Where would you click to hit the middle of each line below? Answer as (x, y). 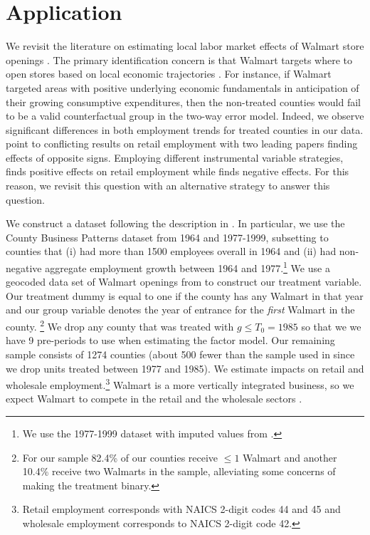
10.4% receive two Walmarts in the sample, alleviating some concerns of (179, 471)
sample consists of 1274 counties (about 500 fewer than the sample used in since (180, 354)
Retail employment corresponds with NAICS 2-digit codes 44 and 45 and (181, 509)
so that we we (331, 326)
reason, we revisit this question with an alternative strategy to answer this (168, 186)
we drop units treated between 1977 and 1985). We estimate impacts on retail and (185, 368)
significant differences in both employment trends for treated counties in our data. (185, 129)
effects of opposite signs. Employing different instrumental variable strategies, (175, 157)
